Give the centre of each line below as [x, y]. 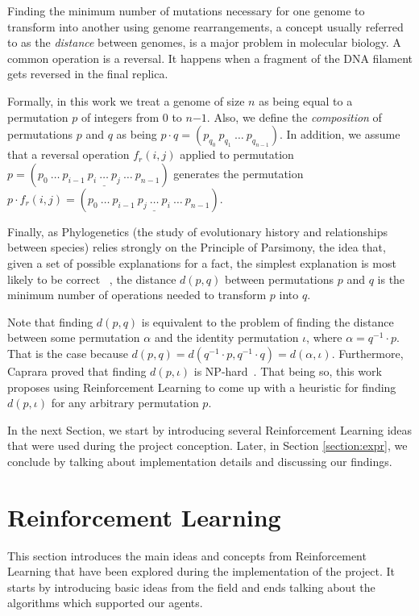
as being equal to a [306, 100]
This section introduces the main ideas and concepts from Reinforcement [187, 555]
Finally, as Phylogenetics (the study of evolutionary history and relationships [197, 231]
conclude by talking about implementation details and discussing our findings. [200, 461]
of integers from [120, 117]
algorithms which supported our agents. [105, 603]
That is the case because [68, 353]
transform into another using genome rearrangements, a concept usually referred [205, 26]
